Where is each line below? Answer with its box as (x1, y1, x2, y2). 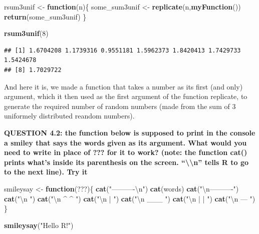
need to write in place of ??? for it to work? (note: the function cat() (4, 147, 247, 157)
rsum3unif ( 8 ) (4, 28, 49, 38)
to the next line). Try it (4, 166, 88, 177)
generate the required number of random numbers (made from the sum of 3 (4, 100, 236, 111)
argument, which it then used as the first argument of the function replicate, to (4, 91, 247, 101)
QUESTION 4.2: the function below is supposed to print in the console (4, 127, 255, 137)
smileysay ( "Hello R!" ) (4, 219, 74, 230)
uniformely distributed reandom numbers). (4, 110, 135, 121)
